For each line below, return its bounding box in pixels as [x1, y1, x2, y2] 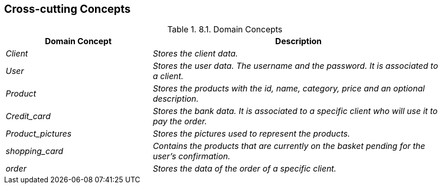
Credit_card [6, 111, 51, 122]
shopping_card [6, 146, 64, 157]
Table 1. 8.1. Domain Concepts [167, 24, 283, 35]
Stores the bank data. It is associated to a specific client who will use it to [152, 106, 438, 117]
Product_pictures [6, 128, 72, 139]
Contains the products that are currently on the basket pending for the [152, 141, 426, 152]
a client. [152, 71, 184, 82]
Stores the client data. [152, 48, 238, 59]
